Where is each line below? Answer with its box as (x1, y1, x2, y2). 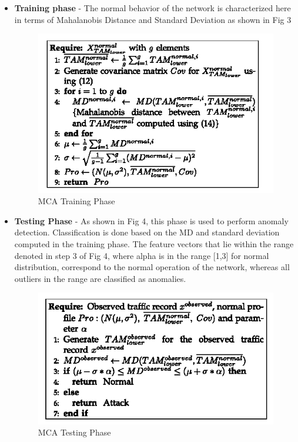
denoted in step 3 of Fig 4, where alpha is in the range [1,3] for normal (14, 249, 269, 261)
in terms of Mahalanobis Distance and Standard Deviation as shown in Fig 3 (14, 13, 292, 25)
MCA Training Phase (38, 195, 115, 207)
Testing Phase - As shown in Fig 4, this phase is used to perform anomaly (14, 214, 289, 227)
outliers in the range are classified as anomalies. (14, 272, 186, 284)
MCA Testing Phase (38, 426, 111, 438)
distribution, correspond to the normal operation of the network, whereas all (14, 261, 290, 273)
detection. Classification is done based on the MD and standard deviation (14, 226, 280, 238)
